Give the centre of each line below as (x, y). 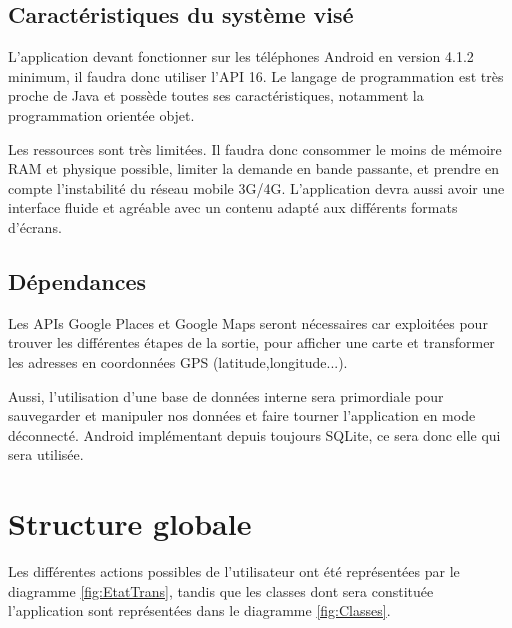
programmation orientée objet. (101, 114)
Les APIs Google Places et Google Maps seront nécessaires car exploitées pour (248, 322)
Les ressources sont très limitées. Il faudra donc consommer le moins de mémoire (255, 148)
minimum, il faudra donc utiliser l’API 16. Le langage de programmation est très (256, 75)
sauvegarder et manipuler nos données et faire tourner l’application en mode (242, 415)
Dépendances (77, 280)
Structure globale (130, 523)
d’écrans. (35, 226)
